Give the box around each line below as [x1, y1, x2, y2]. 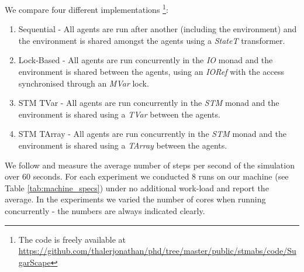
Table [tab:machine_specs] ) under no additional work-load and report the [5, 181, 269, 194]
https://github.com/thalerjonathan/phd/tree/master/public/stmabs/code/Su [18, 245, 296, 257]
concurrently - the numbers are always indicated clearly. [5, 204, 205, 216]
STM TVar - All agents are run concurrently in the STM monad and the [18, 97, 279, 109]
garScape [18, 256, 51, 268]
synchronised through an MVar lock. [18, 77, 149, 89]
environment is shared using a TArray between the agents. [18, 139, 227, 151]
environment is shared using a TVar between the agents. [18, 108, 220, 120]
